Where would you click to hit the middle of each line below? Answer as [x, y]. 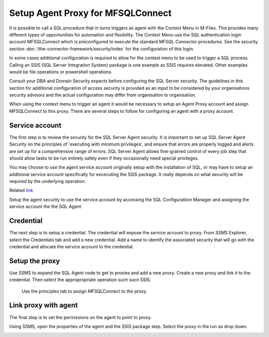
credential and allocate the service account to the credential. [71, 246]
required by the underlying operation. [48, 181]
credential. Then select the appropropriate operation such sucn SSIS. [80, 280]
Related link [21, 190]
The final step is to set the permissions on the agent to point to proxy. [80, 317]
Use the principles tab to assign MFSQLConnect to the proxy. [84, 291]
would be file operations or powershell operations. [61, 72]
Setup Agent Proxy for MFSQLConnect [90, 13]
